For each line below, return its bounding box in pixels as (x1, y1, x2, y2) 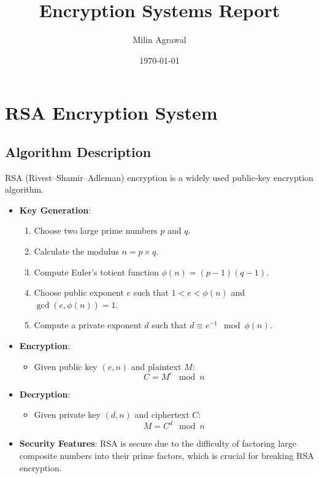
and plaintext (131, 360, 182, 372)
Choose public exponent (34, 286, 124, 299)
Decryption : (19, 387, 71, 400)
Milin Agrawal (133, 33, 186, 46)
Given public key (34, 360, 98, 372)
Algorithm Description (5, 142, 152, 161)
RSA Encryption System (5, 100, 218, 125)
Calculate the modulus (34, 245, 119, 258)
